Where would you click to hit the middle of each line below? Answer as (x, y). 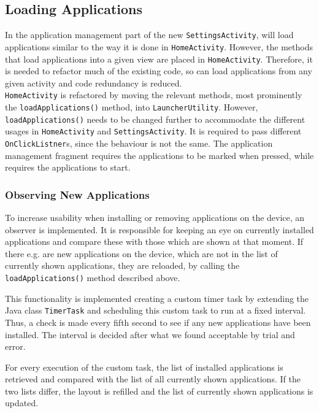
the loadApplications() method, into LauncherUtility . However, (132, 107)
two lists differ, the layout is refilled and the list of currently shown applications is (159, 391)
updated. (22, 403)
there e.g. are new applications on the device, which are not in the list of (141, 253)
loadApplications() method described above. (93, 278)
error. (15, 346)
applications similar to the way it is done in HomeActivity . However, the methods (159, 46)
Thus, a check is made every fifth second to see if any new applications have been (158, 322)
